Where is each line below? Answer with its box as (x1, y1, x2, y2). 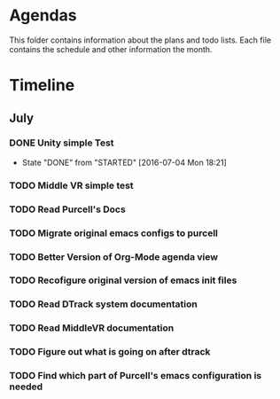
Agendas (9, 5, 77, 26)
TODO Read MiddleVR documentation (9, 322, 175, 334)
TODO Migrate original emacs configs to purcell (9, 227, 219, 239)
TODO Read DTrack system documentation (9, 298, 198, 310)
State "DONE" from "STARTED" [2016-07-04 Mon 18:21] (21, 157, 228, 168)
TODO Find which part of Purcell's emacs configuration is (9, 370, 262, 382)
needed (9, 380, 43, 393)
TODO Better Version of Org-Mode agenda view (9, 250, 219, 262)
